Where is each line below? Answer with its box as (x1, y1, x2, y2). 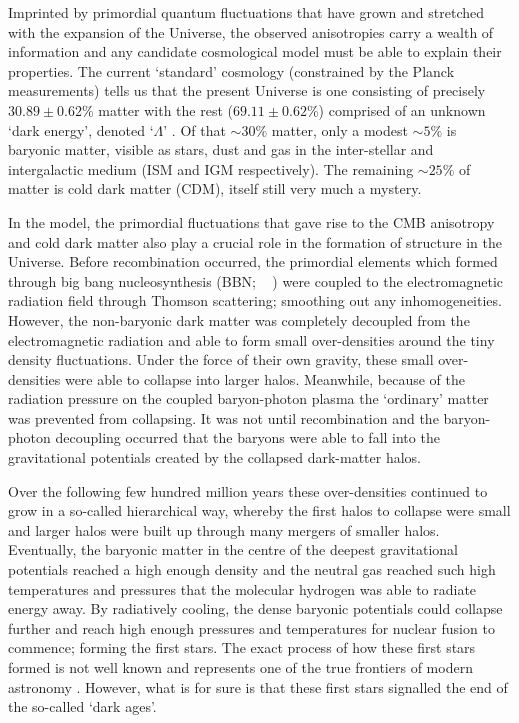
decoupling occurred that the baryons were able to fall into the (55, 427, 440, 448)
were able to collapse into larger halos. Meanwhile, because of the (64, 368, 466, 389)
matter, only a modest (271, 119, 408, 140)
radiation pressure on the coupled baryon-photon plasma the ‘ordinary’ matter (8, 388, 489, 409)
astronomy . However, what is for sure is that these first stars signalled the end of (8, 676, 508, 697)
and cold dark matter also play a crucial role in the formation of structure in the (8, 231, 502, 252)
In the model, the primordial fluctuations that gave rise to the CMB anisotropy (8, 211, 495, 232)
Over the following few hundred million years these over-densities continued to (8, 480, 488, 501)
